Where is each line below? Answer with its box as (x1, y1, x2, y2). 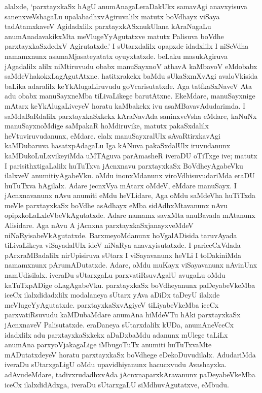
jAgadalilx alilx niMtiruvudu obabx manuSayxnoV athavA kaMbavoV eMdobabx (5, 60, 257, 71)
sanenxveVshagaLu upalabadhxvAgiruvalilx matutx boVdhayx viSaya (5, 11, 220, 21)
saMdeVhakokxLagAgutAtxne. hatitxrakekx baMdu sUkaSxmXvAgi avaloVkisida (5, 71, 258, 81)
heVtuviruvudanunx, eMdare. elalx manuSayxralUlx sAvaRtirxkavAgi (5, 130, 220, 141)
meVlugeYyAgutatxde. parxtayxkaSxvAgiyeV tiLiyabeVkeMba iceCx (5, 299, 219, 310)
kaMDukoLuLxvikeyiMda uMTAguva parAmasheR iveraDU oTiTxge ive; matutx (5, 150, 257, 160)
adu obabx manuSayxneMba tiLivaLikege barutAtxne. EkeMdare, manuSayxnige (5, 90, 255, 101)
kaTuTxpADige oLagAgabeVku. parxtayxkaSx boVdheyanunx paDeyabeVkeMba (5, 279, 255, 290)
